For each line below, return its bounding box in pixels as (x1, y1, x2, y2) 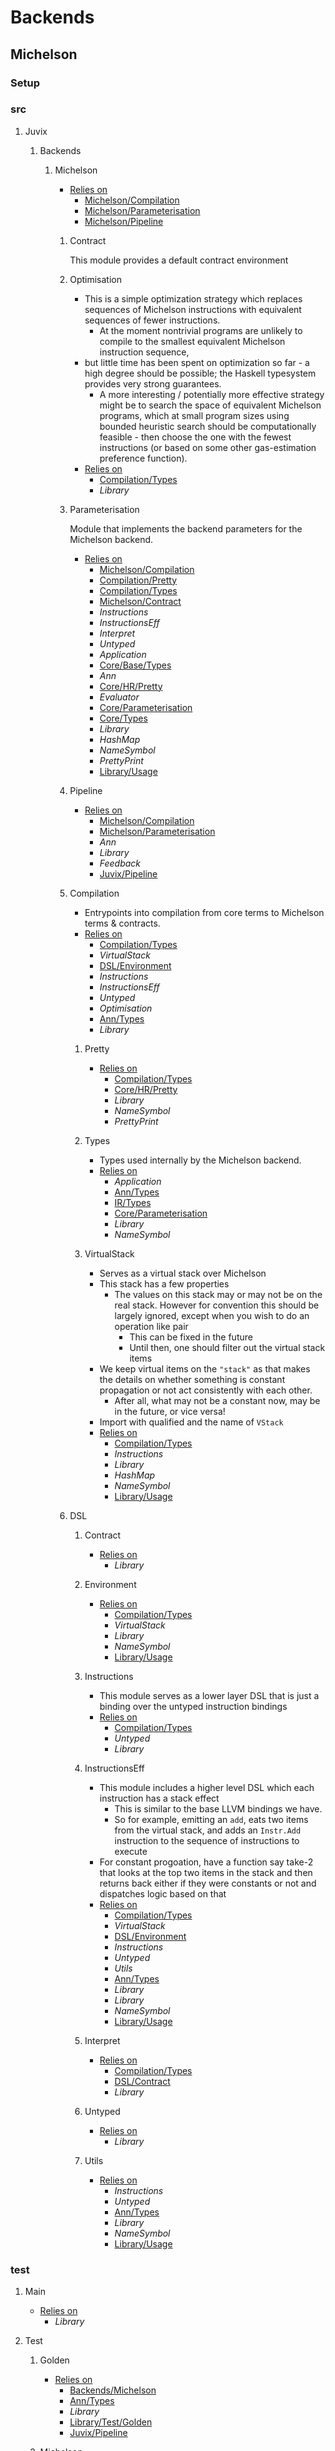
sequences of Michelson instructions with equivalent (84, 303, 302, 315)
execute (114, 1845, 148, 1857)
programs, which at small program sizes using (99, 409, 290, 421)
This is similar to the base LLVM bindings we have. (114, 1802, 323, 1815)
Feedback (99, 857, 142, 869)
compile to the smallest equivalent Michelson (99, 335, 286, 347)
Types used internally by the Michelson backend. (99, 1154, 302, 1166)
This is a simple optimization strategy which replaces (84, 292, 303, 305)
